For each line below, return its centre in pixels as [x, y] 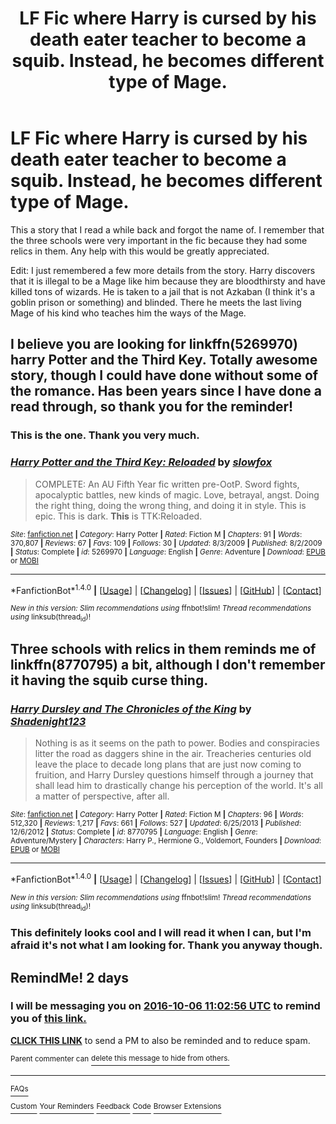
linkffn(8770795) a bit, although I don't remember [168, 664]
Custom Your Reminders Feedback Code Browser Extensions [116, 1107]
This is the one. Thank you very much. [105, 435]
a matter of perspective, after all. [102, 796]
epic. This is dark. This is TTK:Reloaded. [118, 516]
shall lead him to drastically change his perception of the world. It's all [178, 786]
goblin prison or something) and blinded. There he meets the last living [156, 302]
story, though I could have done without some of [164, 375]
